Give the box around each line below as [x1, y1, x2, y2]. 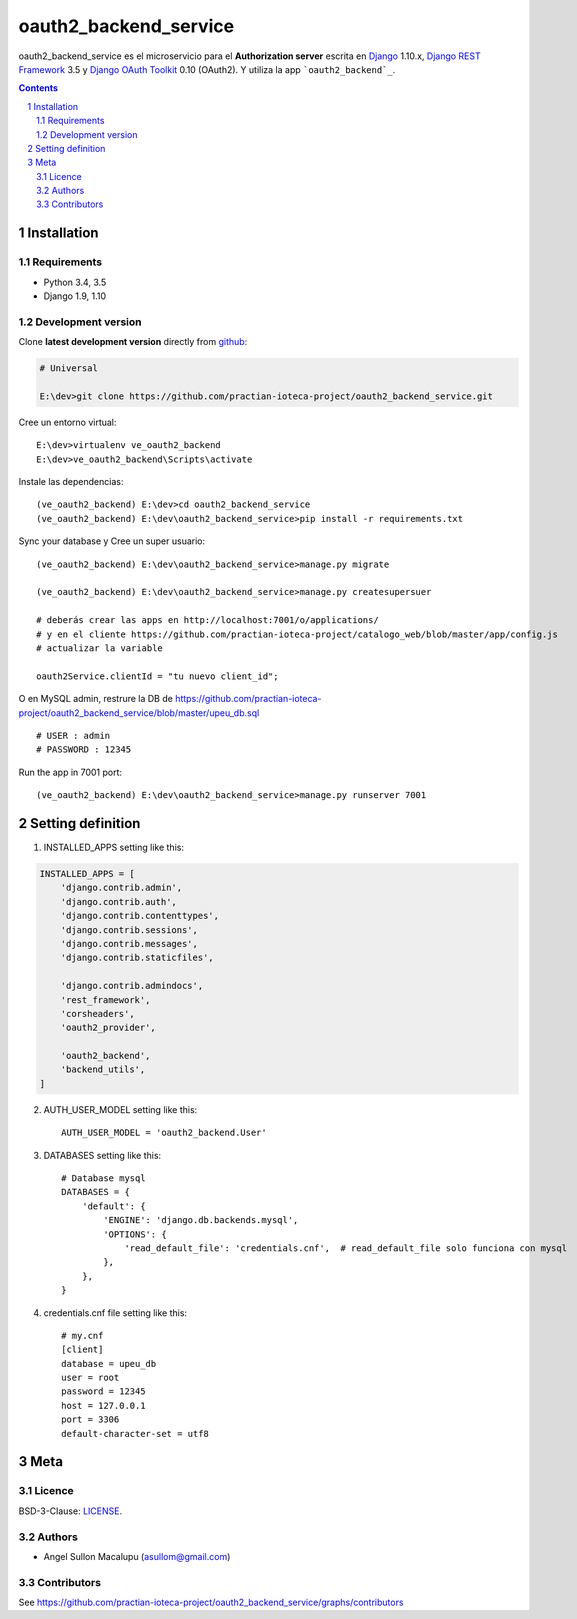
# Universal [39, 363, 99, 374]
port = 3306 [61, 1414, 120, 1425]
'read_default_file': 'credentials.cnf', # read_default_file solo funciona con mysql [124, 1242, 568, 1254]
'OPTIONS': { [103, 1228, 167, 1240]
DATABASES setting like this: [43, 1149, 162, 1161]
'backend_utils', [60, 1064, 146, 1075]
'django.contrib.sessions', [60, 924, 199, 935]
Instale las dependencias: [18, 476, 124, 488]
